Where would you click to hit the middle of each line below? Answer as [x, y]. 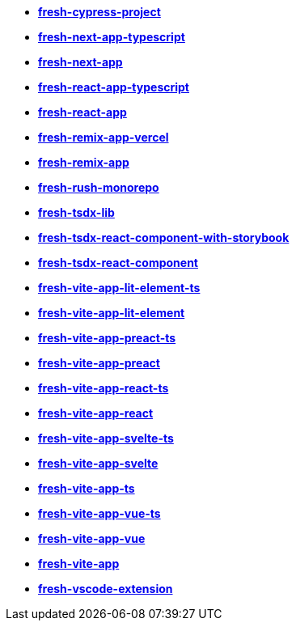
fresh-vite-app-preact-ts [107, 338]
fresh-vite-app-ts [87, 488]
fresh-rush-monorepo [99, 187]
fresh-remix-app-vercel [104, 137]
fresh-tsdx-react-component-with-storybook [164, 237]
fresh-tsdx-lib [76, 212]
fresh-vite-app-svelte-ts [106, 438]
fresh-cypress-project [99, 12]
